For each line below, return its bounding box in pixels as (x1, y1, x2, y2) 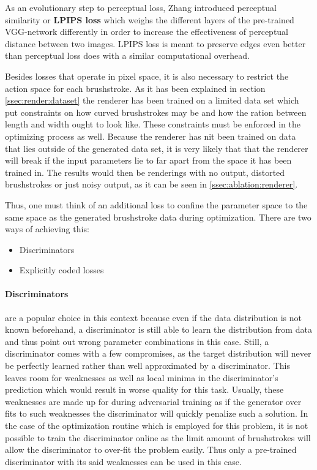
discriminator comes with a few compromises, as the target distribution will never (5, 347, 311, 360)
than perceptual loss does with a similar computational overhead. (5, 49, 250, 62)
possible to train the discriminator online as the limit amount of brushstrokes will (5, 431, 311, 444)
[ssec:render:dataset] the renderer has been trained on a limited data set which (5, 94, 299, 107)
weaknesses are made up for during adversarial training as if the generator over (5, 395, 302, 407)
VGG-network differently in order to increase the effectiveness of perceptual (5, 25, 289, 38)
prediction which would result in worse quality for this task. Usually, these (5, 383, 284, 396)
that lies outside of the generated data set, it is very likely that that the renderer (5, 142, 308, 154)
